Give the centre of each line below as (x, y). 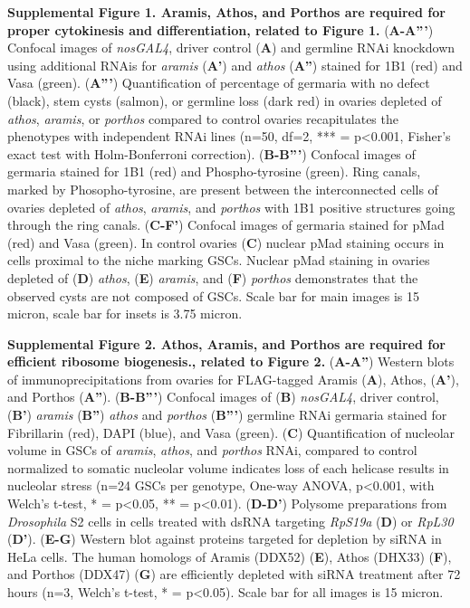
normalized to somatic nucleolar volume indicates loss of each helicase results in (228, 467)
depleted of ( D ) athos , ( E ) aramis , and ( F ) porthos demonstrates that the (213, 277)
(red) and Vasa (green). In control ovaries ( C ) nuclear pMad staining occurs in (226, 242)
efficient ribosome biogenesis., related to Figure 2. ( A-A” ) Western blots (231, 361)
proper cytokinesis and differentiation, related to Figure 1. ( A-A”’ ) (221, 29)
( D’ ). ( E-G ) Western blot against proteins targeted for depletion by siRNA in (225, 539)
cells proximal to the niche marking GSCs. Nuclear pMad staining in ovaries (219, 260)
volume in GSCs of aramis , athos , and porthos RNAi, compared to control (212, 450)
